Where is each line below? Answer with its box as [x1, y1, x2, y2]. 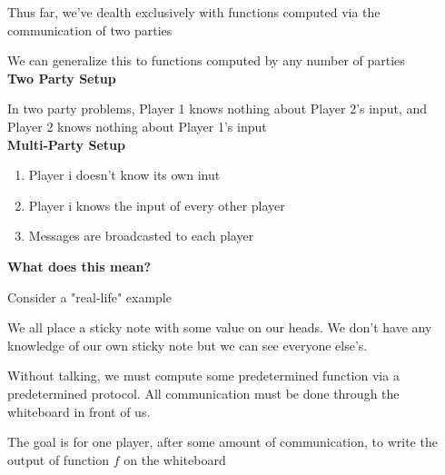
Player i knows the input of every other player [28, 195, 285, 214]
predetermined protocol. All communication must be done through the [7, 383, 400, 402]
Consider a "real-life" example [7, 287, 172, 306]
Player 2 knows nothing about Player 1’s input [7, 116, 267, 135]
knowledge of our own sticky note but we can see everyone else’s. [7, 335, 368, 354]
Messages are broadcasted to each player [28, 226, 254, 245]
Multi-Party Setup [7, 134, 125, 153]
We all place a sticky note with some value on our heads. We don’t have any [7, 318, 432, 337]
